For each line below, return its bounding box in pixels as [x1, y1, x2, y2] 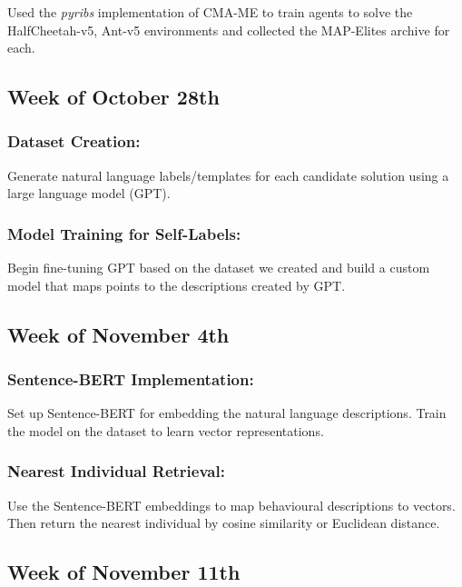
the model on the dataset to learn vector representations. [7, 421, 324, 440]
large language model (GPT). [7, 184, 171, 203]
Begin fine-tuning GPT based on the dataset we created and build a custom [7, 258, 430, 277]
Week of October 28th [7, 83, 220, 111]
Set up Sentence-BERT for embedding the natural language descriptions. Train [7, 403, 447, 423]
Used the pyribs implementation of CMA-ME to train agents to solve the [7, 3, 413, 21]
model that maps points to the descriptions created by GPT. [7, 275, 346, 294]
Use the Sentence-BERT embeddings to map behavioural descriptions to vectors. [7, 495, 456, 514]
